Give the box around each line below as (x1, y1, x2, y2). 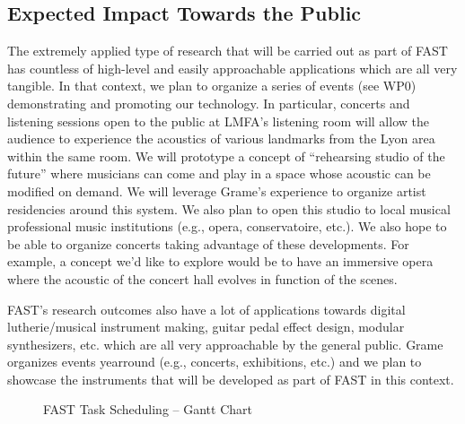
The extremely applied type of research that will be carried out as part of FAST (7, 41, 448, 60)
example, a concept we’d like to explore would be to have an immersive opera (7, 252, 434, 271)
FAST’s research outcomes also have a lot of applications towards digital (7, 299, 406, 318)
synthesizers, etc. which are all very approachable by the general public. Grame (7, 334, 443, 353)
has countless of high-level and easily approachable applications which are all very (7, 58, 458, 77)
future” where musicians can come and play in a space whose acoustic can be (7, 164, 431, 183)
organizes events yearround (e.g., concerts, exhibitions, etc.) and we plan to (7, 352, 422, 371)
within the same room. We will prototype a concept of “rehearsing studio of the (7, 146, 445, 165)
